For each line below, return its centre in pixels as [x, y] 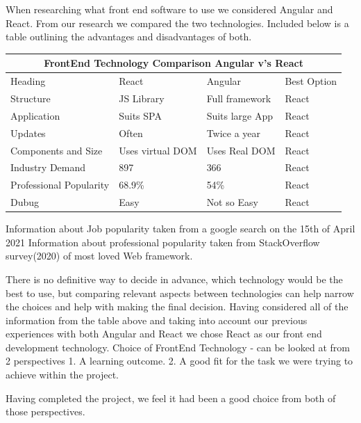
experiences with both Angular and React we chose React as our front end [164, 334]
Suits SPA [140, 115]
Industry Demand [48, 167]
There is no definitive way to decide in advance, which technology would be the [174, 279]
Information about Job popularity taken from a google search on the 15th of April [180, 229]
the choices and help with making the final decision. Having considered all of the [177, 306]
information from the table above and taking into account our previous [157, 320]
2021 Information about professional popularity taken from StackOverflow [163, 242]
